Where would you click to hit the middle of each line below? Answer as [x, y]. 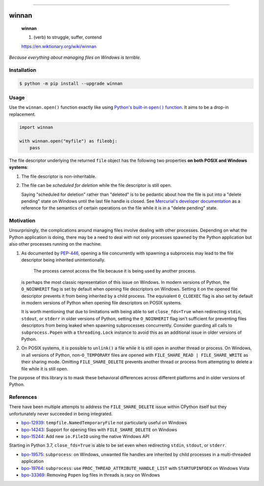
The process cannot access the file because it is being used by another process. [115, 271]
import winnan [36, 127]
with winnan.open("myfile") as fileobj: [68, 141]
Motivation [22, 221]
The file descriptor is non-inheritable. [59, 176]
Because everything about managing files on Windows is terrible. [75, 58]
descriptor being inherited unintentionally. [63, 260]
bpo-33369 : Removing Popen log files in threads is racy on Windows [90, 475]
